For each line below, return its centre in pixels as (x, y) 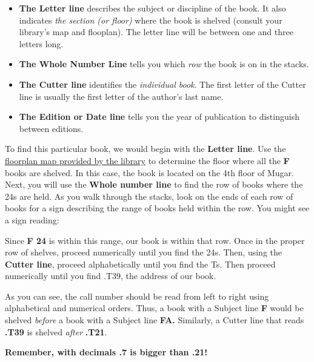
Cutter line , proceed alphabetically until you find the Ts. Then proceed (140, 264)
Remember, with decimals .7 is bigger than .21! (106, 352)
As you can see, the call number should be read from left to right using (137, 296)
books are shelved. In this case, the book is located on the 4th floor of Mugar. (149, 172)
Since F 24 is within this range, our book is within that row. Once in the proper (155, 240)
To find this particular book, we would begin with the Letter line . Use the (145, 149)
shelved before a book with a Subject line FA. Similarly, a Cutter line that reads (155, 320)
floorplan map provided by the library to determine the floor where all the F (147, 160)
